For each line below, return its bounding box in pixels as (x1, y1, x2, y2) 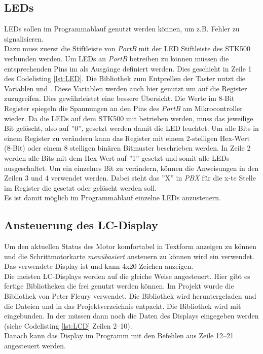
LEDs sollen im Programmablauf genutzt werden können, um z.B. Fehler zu (4, 23, 240, 34)
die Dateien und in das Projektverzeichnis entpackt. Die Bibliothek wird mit (4, 300, 241, 311)
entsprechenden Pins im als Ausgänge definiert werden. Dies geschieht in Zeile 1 (4, 63, 252, 74)
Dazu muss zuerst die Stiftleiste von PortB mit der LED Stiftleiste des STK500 (4, 43, 250, 54)
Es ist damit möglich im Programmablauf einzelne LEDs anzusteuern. (4, 192, 221, 203)
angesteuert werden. (4, 340, 66, 351)
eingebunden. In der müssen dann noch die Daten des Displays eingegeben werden (4, 310, 259, 321)
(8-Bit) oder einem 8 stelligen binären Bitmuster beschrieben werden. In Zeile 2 (4, 143, 251, 153)
